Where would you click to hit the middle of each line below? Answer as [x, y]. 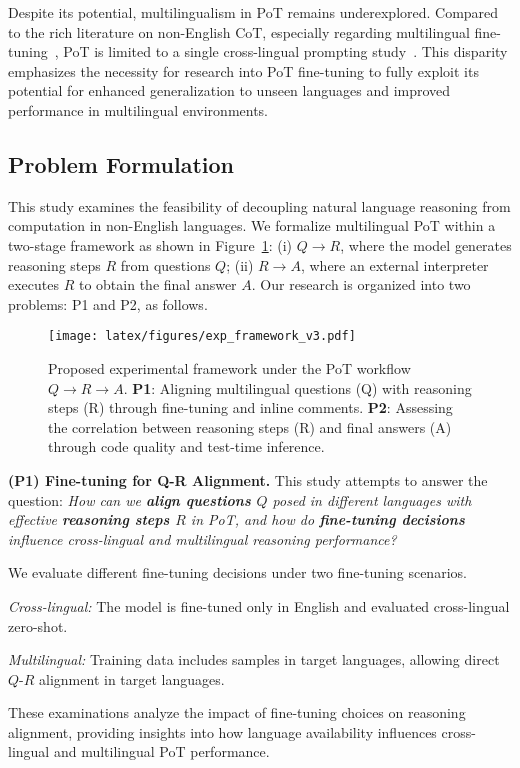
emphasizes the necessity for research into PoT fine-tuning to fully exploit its [243, 70]
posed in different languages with [372, 499]
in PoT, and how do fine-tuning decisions [327, 519]
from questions [165, 264]
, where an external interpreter [394, 264]
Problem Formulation [121, 163]
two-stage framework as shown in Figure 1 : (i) [150, 244]
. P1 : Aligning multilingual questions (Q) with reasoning [297, 387]
